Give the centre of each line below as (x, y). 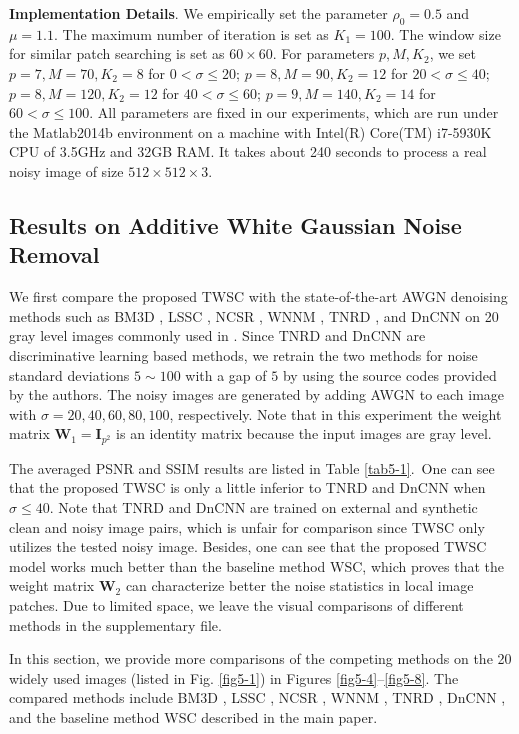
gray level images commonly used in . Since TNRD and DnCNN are (217, 335)
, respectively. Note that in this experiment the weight (335, 413)
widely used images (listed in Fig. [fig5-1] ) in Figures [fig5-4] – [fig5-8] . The (234, 677)
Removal (54, 254)
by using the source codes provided (389, 374)
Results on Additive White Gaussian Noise (235, 224)
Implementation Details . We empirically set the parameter (198, 13)
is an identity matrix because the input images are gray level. (304, 433)
